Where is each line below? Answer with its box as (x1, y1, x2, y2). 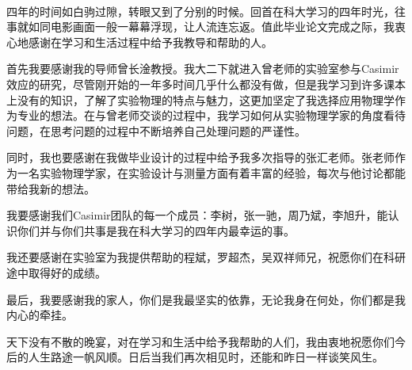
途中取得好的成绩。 (6, 264, 106, 280)
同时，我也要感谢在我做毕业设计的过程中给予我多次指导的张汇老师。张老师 (6, 149, 395, 166)
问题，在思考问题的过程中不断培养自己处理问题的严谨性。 (6, 122, 306, 139)
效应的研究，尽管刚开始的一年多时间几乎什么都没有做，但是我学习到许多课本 (6, 75, 406, 92)
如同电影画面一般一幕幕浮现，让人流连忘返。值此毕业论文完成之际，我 (28, 18, 395, 35)
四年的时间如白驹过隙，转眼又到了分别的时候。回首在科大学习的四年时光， (6, 2, 395, 19)
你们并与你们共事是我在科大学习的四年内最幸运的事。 (17, 222, 295, 238)
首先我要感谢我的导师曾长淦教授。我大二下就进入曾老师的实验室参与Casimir (6, 60, 399, 77)
